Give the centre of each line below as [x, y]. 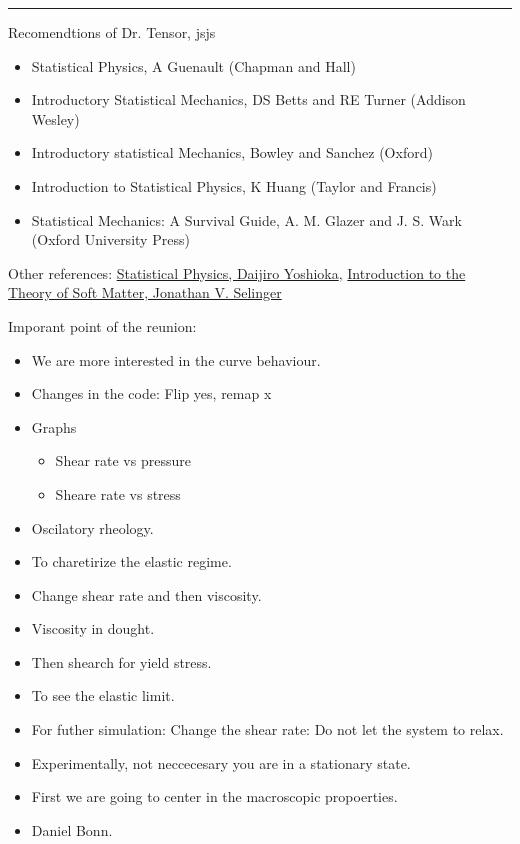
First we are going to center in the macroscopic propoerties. [214, 796]
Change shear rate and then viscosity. [146, 594]
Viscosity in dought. [93, 628]
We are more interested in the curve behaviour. [176, 359]
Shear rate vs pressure [123, 460]
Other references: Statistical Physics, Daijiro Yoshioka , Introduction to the [237, 272]
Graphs [54, 426]
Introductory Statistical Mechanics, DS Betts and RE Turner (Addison [248, 99]
